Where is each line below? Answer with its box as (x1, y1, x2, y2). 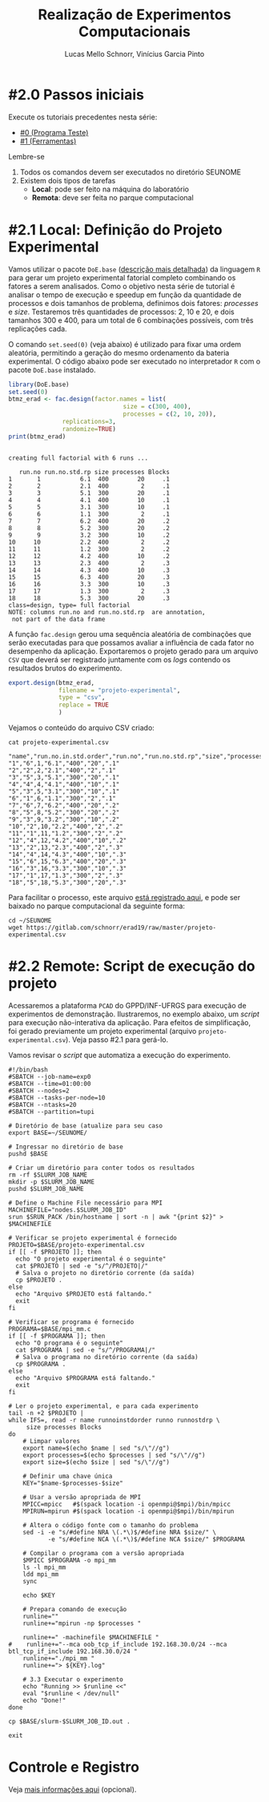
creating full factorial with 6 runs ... (8, 454, 149, 462)
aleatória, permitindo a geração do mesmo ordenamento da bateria (8, 348, 230, 357)
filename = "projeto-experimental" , (58, 686, 181, 694)
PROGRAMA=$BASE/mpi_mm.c (8, 1325, 91, 1333)
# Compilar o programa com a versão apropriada (22, 1549, 184, 1557)
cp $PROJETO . (15, 1276, 62, 1284)
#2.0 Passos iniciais (8, 86, 144, 103)
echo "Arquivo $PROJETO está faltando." (15, 1289, 152, 1298)
